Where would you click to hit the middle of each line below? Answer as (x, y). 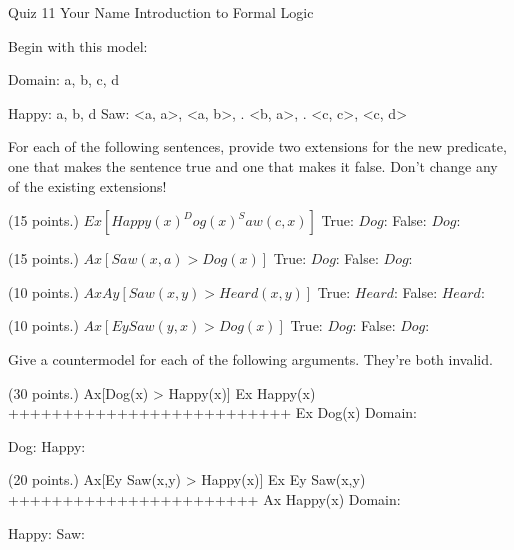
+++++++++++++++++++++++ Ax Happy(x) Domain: (204, 498)
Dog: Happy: (47, 445)
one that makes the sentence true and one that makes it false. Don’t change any (253, 165)
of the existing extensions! (87, 185)
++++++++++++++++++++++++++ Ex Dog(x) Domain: (213, 412)
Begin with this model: (78, 45)
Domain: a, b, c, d (64, 79)
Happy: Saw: (47, 532)
